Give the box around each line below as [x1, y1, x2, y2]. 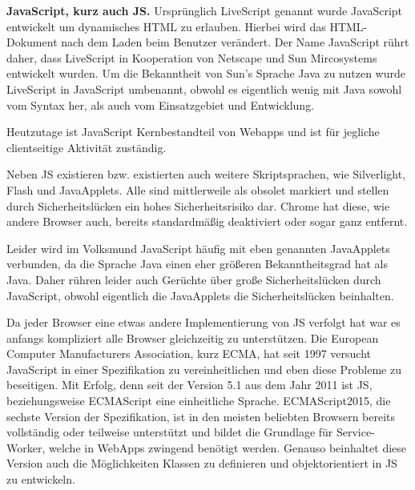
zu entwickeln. [6, 471, 75, 488]
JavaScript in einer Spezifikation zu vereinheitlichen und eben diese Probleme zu [6, 360, 401, 377]
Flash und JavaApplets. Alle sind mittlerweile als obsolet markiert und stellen [6, 181, 389, 198]
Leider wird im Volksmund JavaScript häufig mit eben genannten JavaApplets [6, 239, 390, 256]
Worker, [6, 439, 46, 456]
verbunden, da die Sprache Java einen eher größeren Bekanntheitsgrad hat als [6, 255, 389, 272]
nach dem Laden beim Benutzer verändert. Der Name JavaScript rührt [61, 34, 409, 50]
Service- [336, 424, 375, 440]
